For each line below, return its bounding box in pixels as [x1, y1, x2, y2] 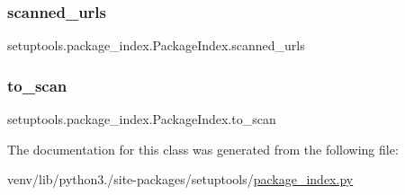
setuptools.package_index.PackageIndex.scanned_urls [7, 36, 305, 55]
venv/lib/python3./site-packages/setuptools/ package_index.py [7, 170, 354, 189]
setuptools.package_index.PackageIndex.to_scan [7, 110, 276, 129]
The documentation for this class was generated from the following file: [7, 139, 399, 158]
